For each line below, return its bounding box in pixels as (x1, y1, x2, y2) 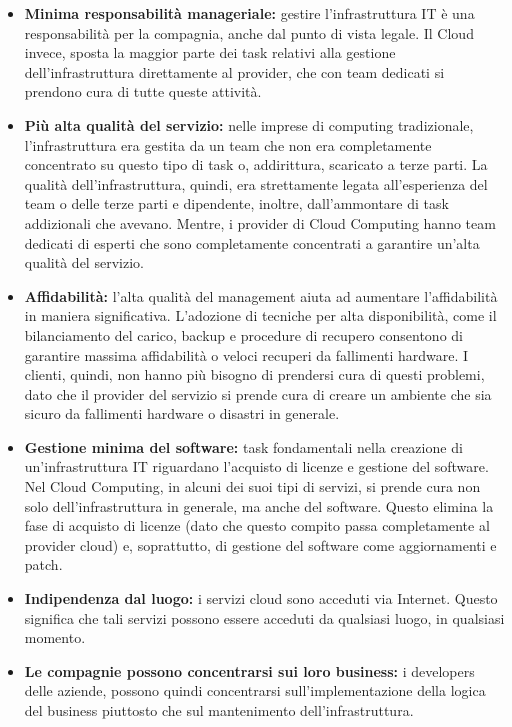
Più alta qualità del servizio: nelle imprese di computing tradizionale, (24, 114, 474, 135)
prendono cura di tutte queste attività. (24, 81, 262, 102)
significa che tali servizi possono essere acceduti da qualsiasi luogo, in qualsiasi (24, 607, 505, 628)
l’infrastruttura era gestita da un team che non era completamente (24, 134, 432, 155)
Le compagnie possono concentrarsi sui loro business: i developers (24, 660, 475, 681)
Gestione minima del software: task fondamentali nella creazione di (24, 436, 463, 457)
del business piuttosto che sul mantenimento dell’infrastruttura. (24, 700, 414, 720)
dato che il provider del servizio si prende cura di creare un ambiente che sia (24, 383, 492, 404)
